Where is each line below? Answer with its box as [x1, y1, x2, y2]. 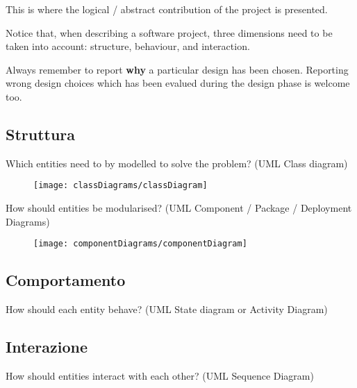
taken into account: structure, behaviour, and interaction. [6, 39, 250, 53]
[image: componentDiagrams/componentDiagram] [33, 239, 247, 249]
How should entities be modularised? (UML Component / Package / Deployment [6, 201, 352, 215]
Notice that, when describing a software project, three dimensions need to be [6, 25, 333, 40]
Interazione [6, 336, 88, 357]
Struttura [6, 123, 76, 144]
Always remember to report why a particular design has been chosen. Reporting [6, 62, 349, 76]
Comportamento [6, 269, 126, 291]
